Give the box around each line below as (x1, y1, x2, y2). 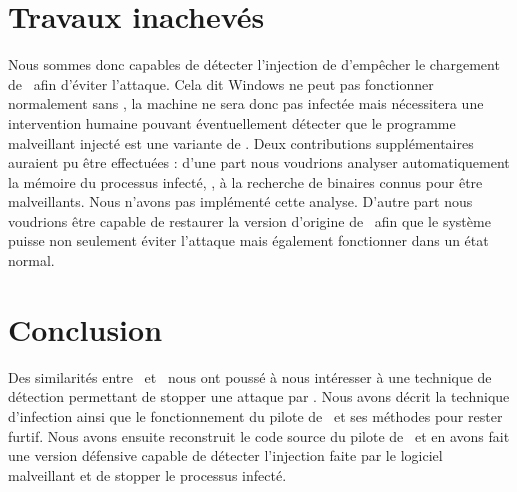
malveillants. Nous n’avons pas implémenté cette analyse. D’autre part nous (8, 191, 473, 212)
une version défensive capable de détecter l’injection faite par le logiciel (8, 445, 443, 466)
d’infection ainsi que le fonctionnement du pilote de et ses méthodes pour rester (8, 405, 503, 426)
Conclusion (8, 308, 163, 349)
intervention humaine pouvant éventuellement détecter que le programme (8, 112, 456, 133)
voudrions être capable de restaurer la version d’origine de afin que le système (8, 210, 491, 231)
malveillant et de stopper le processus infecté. (8, 464, 287, 485)
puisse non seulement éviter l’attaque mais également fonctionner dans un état (8, 230, 489, 251)
